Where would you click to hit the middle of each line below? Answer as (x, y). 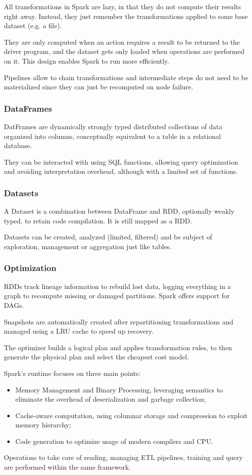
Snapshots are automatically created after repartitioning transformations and (119, 321)
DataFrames (28, 108)
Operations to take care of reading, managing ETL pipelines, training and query (123, 457)
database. (18, 145)
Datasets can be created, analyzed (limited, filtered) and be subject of (108, 237)
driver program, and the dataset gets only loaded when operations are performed (124, 51)
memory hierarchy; (43, 425)
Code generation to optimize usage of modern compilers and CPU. (114, 441)
